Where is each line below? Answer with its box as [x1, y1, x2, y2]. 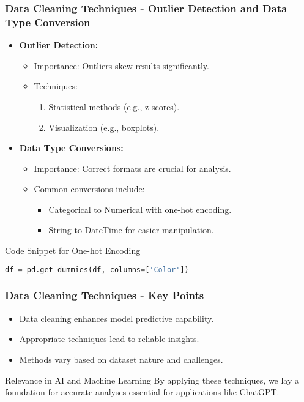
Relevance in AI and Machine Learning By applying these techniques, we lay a [5, 373, 300, 386]
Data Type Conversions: [19, 141, 124, 154]
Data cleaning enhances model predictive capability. [19, 311, 214, 324]
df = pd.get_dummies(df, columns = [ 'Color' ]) [5, 265, 189, 274]
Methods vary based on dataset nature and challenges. [19, 352, 223, 365]
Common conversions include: [34, 182, 145, 195]
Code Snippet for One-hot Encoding [5, 244, 141, 257]
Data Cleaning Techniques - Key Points [5, 288, 204, 303]
